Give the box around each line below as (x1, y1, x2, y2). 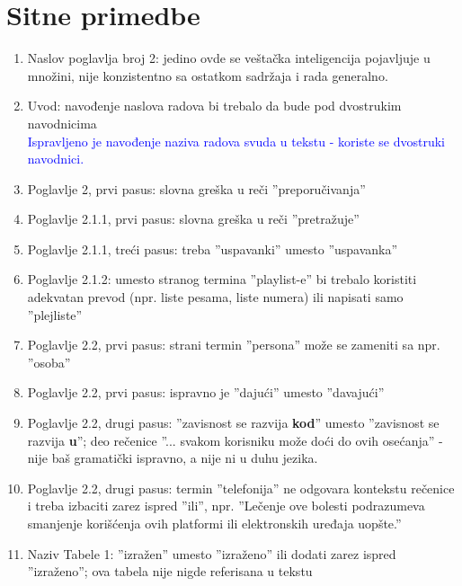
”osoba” (27, 352, 71, 371)
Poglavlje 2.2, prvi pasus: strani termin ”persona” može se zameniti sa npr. (27, 335, 440, 354)
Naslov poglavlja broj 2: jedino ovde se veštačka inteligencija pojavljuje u (27, 49, 431, 67)
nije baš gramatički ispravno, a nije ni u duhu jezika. (27, 448, 318, 467)
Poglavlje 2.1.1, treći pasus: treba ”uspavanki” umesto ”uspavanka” (27, 239, 398, 258)
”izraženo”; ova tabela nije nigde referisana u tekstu (27, 562, 313, 581)
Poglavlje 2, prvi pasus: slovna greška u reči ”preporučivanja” (27, 179, 366, 198)
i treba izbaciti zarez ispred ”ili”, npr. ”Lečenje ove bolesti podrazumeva (27, 496, 425, 515)
